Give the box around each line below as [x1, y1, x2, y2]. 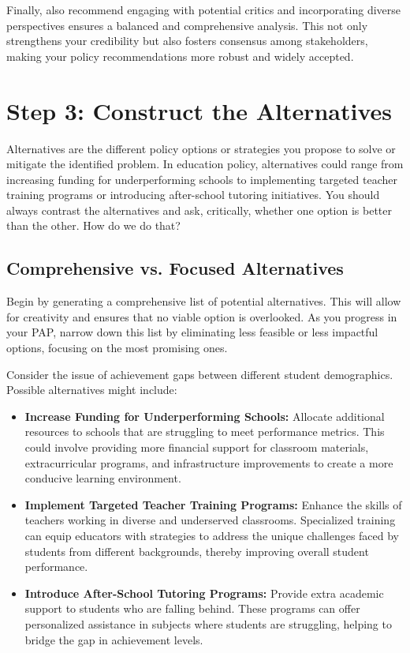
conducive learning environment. [24, 470, 181, 486]
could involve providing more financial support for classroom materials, [24, 439, 369, 456]
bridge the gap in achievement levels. [24, 631, 203, 647]
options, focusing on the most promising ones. [6, 340, 228, 356]
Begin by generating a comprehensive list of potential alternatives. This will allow [6, 293, 401, 310]
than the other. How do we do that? [6, 217, 181, 234]
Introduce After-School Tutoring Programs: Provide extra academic [24, 584, 384, 601]
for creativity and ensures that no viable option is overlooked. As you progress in [6, 308, 397, 325]
